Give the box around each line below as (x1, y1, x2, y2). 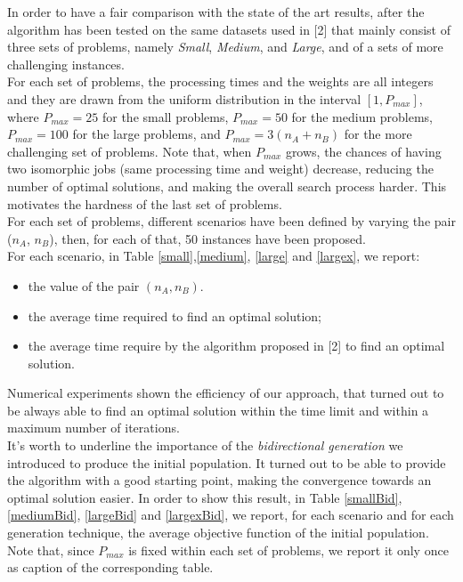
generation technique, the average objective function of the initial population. (7, 523, 429, 542)
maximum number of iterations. (7, 418, 180, 437)
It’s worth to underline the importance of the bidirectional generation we (7, 436, 403, 455)
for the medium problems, (291, 107, 434, 125)
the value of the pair (28, 276, 140, 295)
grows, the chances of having (285, 141, 442, 160)
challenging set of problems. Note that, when (7, 141, 252, 160)
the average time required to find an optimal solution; (28, 306, 322, 325)
